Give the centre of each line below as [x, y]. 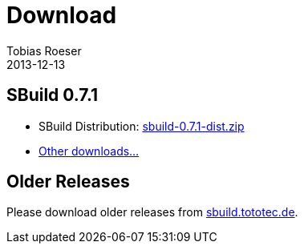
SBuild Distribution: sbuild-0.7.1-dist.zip [142, 126]
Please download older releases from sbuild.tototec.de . [152, 212]
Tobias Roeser [44, 50]
